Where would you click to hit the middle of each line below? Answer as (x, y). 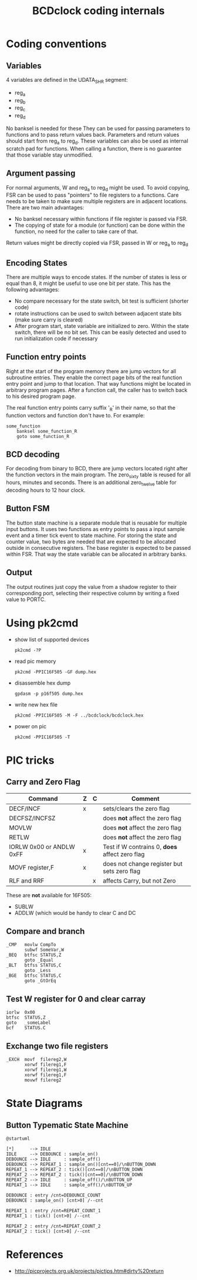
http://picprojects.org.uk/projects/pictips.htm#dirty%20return (89, 1271)
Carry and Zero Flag (43, 782)
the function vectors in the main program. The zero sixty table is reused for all (98, 475)
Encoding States (37, 263)
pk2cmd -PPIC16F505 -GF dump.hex (55, 672)
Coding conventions (56, 44)
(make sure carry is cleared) (49, 320)
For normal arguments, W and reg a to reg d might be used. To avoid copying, (98, 188)
